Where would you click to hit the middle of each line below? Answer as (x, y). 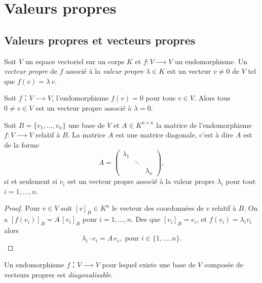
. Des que (146, 219)
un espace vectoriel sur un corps (75, 61)
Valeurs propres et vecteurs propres (100, 40)
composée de (224, 265)
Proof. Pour (22, 208)
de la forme (22, 144)
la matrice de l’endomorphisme (204, 125)
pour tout (241, 181)
